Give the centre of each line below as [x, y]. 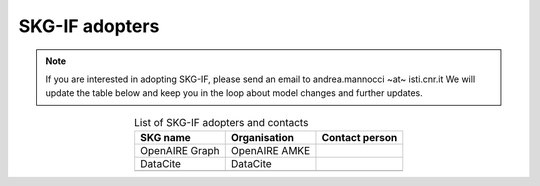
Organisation [262, 138]
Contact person [359, 138]
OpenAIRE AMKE [270, 151]
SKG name [166, 138]
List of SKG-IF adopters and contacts [221, 122]
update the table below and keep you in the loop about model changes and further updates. [234, 93]
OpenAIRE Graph [180, 151]
